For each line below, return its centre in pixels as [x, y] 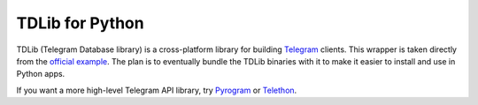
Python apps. [41, 74]
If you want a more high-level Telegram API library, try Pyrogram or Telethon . [157, 90]
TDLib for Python [81, 23]
